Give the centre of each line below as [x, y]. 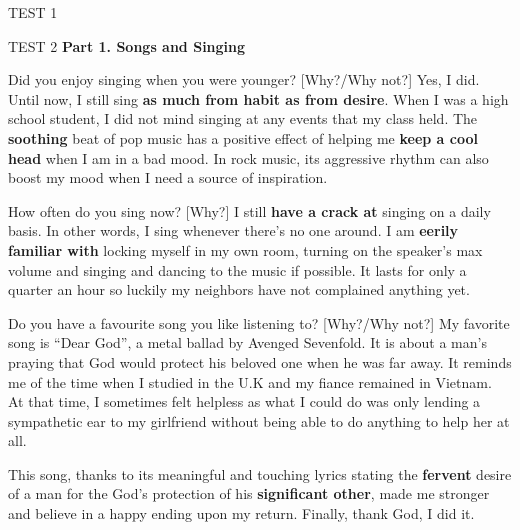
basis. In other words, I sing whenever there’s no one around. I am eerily [233, 230]
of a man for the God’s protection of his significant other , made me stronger [249, 493]
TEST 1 [33, 12]
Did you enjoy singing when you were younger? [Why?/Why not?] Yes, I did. [244, 79]
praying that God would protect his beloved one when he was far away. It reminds [260, 361]
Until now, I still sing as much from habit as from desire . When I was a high [258, 98]
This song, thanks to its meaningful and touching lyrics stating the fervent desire [260, 473]
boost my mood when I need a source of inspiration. [168, 177]
